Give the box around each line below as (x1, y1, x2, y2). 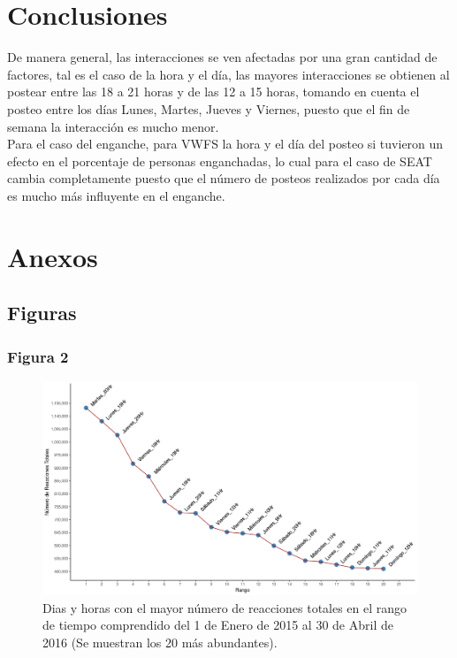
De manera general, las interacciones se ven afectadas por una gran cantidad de (7, 48, 438, 66)
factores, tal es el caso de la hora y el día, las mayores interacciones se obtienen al (7, 65, 450, 83)
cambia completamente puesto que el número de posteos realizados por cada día (7, 169, 440, 187)
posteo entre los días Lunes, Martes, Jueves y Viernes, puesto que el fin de (7, 99, 410, 118)
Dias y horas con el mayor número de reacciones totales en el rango (42, 598, 407, 616)
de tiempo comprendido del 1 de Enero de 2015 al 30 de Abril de (42, 616, 393, 634)
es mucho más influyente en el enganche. (7, 186, 225, 204)
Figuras (7, 299, 77, 326)
